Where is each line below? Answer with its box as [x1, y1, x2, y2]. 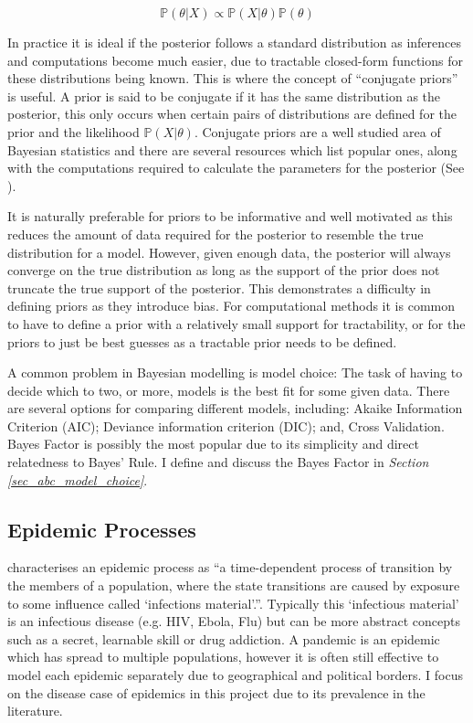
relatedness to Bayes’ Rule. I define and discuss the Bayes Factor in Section [7, 452, 429, 472]
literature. [7, 701, 63, 720]
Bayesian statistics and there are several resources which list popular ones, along [7, 140, 457, 159]
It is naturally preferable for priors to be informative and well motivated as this [7, 207, 453, 226]
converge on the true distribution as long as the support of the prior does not [7, 260, 440, 280]
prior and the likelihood [7, 122, 140, 141]
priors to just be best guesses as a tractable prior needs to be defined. [7, 332, 397, 351]
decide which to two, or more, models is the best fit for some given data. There [7, 380, 450, 399]
